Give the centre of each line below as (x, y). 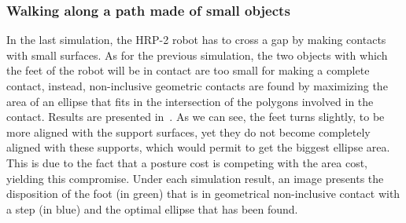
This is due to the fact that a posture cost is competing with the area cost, (187, 162)
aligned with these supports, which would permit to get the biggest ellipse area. (198, 147)
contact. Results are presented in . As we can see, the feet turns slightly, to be (196, 117)
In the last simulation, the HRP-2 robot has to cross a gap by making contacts (196, 40)
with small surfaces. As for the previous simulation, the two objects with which (197, 55)
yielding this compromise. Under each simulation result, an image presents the (195, 178)
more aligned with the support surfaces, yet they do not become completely (188, 132)
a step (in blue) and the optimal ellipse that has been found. (152, 208)
